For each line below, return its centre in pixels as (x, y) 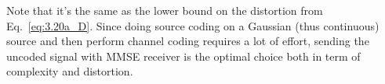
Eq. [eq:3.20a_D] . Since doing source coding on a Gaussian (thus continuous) (193, 25)
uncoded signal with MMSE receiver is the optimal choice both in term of (183, 56)
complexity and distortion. (70, 71)
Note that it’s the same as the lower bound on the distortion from (165, 10)
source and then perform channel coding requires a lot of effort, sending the (188, 41)
